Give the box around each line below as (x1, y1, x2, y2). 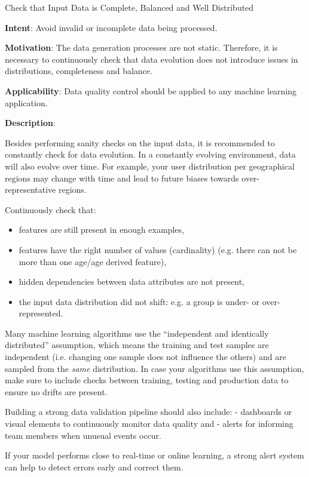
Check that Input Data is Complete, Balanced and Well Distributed (5, 1, 254, 13)
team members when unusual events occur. (5, 429, 161, 441)
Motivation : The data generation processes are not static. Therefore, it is (5, 41, 278, 54)
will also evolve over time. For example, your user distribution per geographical (5, 159, 295, 172)
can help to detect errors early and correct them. (5, 460, 183, 473)
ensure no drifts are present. (5, 385, 108, 398)
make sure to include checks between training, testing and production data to (5, 374, 289, 386)
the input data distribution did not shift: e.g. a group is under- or (19, 295, 259, 307)
